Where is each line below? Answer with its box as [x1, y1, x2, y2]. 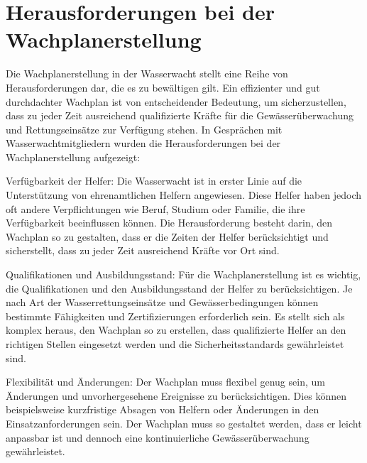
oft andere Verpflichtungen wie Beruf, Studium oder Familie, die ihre [6, 201, 305, 216]
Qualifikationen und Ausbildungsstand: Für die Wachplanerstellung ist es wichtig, [6, 267, 361, 282]
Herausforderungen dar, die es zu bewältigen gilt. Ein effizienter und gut [6, 80, 320, 94]
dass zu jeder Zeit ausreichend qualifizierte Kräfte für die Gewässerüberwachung [6, 108, 354, 123]
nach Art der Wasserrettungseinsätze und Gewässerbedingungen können [6, 295, 319, 310]
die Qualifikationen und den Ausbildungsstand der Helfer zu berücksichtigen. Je [6, 280, 353, 295]
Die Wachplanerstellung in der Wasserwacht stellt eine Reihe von [6, 66, 288, 81]
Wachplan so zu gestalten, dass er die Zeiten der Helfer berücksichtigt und [6, 229, 329, 244]
